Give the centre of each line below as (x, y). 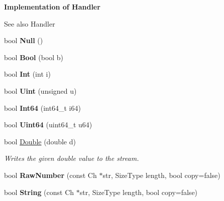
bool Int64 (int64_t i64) (42, 108)
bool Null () (24, 40)
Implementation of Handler (52, 7)
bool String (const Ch (39, 192)
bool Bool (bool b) (34, 57)
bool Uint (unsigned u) (40, 90)
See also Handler (30, 23)
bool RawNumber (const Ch (50, 175)
